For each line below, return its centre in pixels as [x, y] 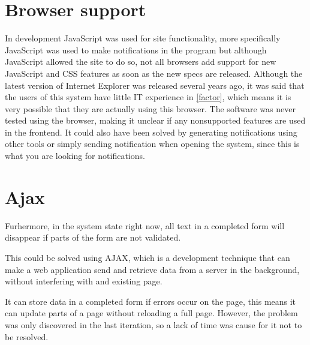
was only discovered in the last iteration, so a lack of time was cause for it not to [154, 324]
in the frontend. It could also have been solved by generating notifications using [151, 132]
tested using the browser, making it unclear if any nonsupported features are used [155, 120]
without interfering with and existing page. [84, 281]
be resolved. [27, 336]
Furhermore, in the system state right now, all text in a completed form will [145, 225]
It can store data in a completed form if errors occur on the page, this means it [151, 301]
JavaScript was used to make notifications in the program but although [136, 49]
